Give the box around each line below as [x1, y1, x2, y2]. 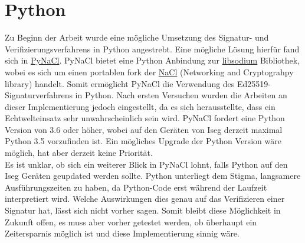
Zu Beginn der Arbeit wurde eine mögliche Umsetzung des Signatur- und [5, 31, 269, 44]
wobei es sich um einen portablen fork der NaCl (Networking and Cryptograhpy [5, 65, 294, 78]
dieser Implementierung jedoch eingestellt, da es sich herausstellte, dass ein [5, 100, 276, 112]
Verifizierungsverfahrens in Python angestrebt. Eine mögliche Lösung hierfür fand [5, 42, 300, 55]
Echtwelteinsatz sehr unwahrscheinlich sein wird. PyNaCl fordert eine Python [5, 112, 285, 124]
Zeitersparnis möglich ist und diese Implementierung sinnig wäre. [5, 227, 240, 239]
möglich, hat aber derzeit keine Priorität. [5, 147, 153, 159]
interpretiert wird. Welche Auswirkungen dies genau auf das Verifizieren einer [5, 192, 285, 205]
